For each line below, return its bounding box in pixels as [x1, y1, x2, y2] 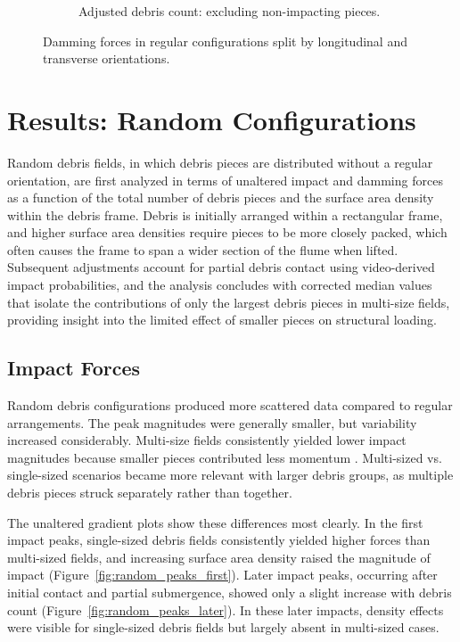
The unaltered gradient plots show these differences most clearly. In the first [7, 513, 423, 531]
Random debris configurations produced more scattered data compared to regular [7, 396, 453, 415]
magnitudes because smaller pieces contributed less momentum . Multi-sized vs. [7, 448, 442, 466]
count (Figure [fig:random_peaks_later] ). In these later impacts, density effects [7, 600, 444, 619]
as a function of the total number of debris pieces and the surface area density [7, 188, 434, 207]
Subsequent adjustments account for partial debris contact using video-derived [7, 258, 435, 276]
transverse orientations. [43, 49, 170, 68]
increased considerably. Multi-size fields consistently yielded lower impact [7, 431, 407, 449]
